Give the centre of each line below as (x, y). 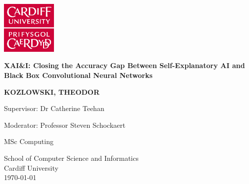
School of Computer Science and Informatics (71, 158)
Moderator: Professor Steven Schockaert (65, 125)
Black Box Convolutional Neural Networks (78, 75)
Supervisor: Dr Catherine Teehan (54, 108)
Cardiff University (31, 167)
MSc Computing (29, 141)
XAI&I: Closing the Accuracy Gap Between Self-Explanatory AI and (124, 65)
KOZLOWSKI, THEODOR (52, 92)
